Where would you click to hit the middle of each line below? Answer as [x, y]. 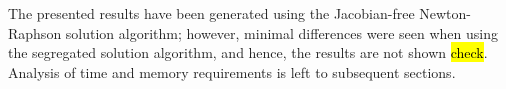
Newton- [445, 13]
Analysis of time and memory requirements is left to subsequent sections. [232, 71]
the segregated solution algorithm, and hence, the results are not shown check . [248, 52]
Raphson [35, 32]
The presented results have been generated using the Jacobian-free [211, 13]
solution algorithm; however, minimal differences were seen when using [281, 32]
